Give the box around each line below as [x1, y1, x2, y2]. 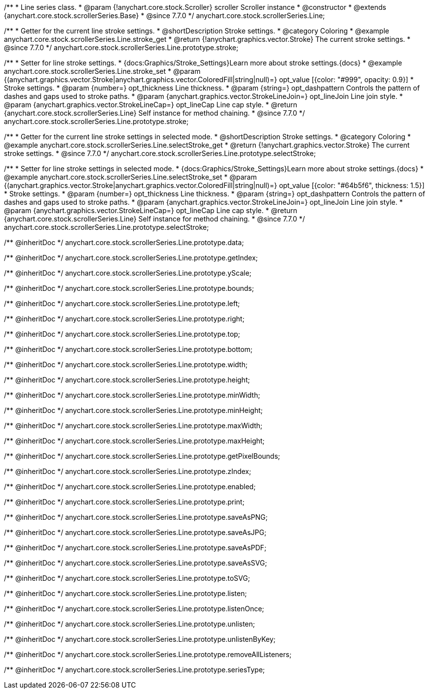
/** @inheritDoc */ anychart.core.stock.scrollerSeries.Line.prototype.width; [4, 360, 248, 369]
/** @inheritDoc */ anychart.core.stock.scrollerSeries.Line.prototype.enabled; [4, 482, 256, 491]
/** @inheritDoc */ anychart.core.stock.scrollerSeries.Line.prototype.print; [4, 498, 245, 506]
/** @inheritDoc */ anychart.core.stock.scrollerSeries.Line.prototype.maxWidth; [4, 421, 263, 430]
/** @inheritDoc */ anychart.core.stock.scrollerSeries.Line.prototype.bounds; [4, 284, 254, 292]
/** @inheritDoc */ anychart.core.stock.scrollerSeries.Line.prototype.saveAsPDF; [4, 543, 267, 552]
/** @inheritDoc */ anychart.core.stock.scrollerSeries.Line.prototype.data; [4, 238, 244, 247]
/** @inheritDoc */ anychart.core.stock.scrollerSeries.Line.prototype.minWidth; [4, 391, 260, 399]
